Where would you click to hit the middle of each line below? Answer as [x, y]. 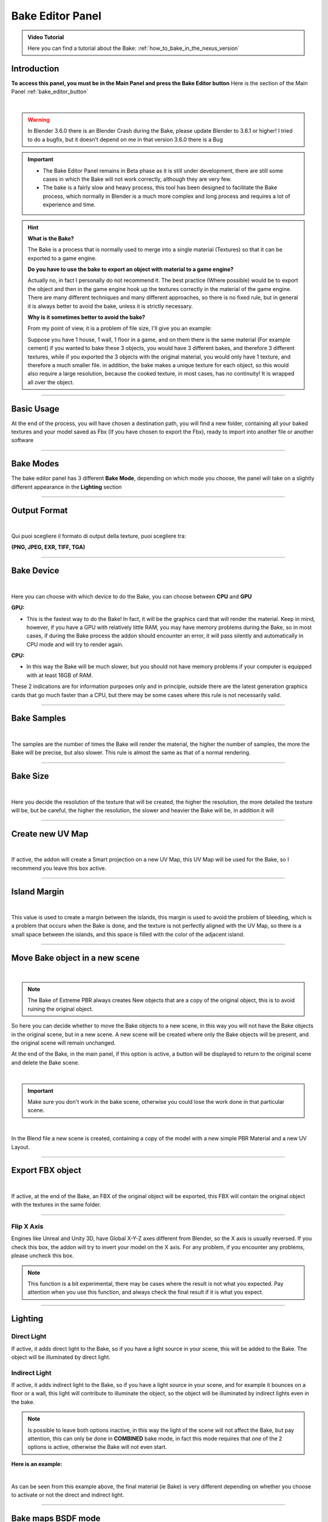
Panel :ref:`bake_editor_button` [50, 92]
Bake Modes [35, 464]
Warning [39, 120]
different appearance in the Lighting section [67, 486]
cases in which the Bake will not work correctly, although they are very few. [137, 179]
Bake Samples [39, 718]
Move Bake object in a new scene [75, 958]
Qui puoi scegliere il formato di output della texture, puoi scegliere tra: [99, 536]
